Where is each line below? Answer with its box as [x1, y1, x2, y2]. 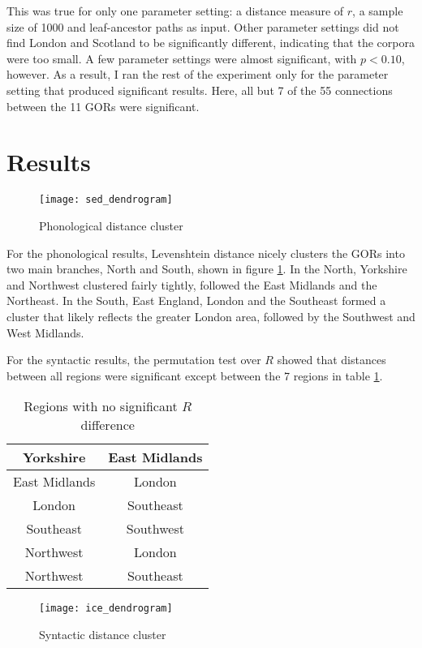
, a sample [352, 2, 403, 19]
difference [80, 415, 135, 435]
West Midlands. [6, 324, 84, 341]
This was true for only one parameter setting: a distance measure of [6, 2, 344, 19]
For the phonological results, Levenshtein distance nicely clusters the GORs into [6, 244, 405, 261]
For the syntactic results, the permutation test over [6, 351, 261, 368]
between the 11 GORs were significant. [6, 97, 200, 114]
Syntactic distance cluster [39, 625, 166, 642]
